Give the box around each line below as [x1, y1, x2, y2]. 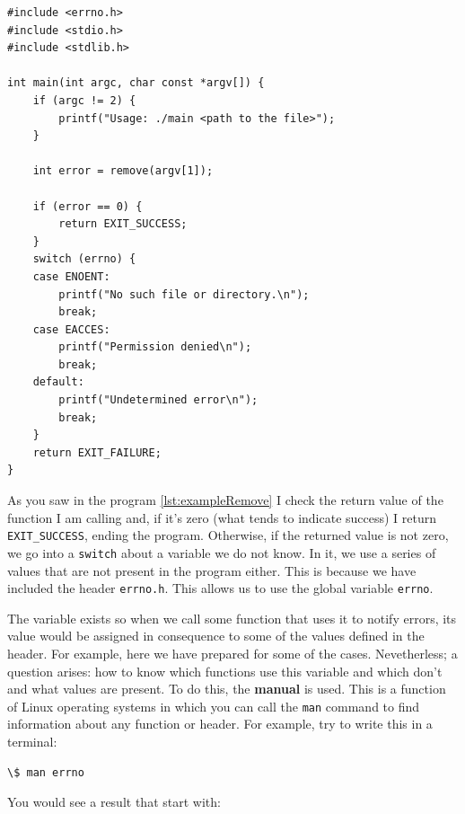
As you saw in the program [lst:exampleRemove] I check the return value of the [7, 491, 443, 509]
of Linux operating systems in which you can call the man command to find [7, 696, 420, 715]
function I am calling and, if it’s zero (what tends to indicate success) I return [7, 508, 437, 526]
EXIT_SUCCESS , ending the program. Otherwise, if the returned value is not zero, [7, 526, 449, 544]
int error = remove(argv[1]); [32, 164, 214, 178]
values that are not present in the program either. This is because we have [7, 561, 417, 580]
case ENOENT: [32, 270, 110, 283]
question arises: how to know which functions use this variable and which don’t [7, 661, 443, 680]
